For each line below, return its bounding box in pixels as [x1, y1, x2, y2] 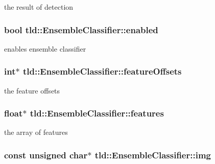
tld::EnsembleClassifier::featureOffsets [22, 65, 182, 78]
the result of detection [4, 2, 74, 12]
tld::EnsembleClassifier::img [94, 148, 211, 161]
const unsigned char [4, 148, 88, 161]
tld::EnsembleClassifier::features [30, 107, 164, 120]
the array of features [4, 127, 68, 137]
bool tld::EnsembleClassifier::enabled [4, 23, 158, 36]
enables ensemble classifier [4, 43, 86, 54]
